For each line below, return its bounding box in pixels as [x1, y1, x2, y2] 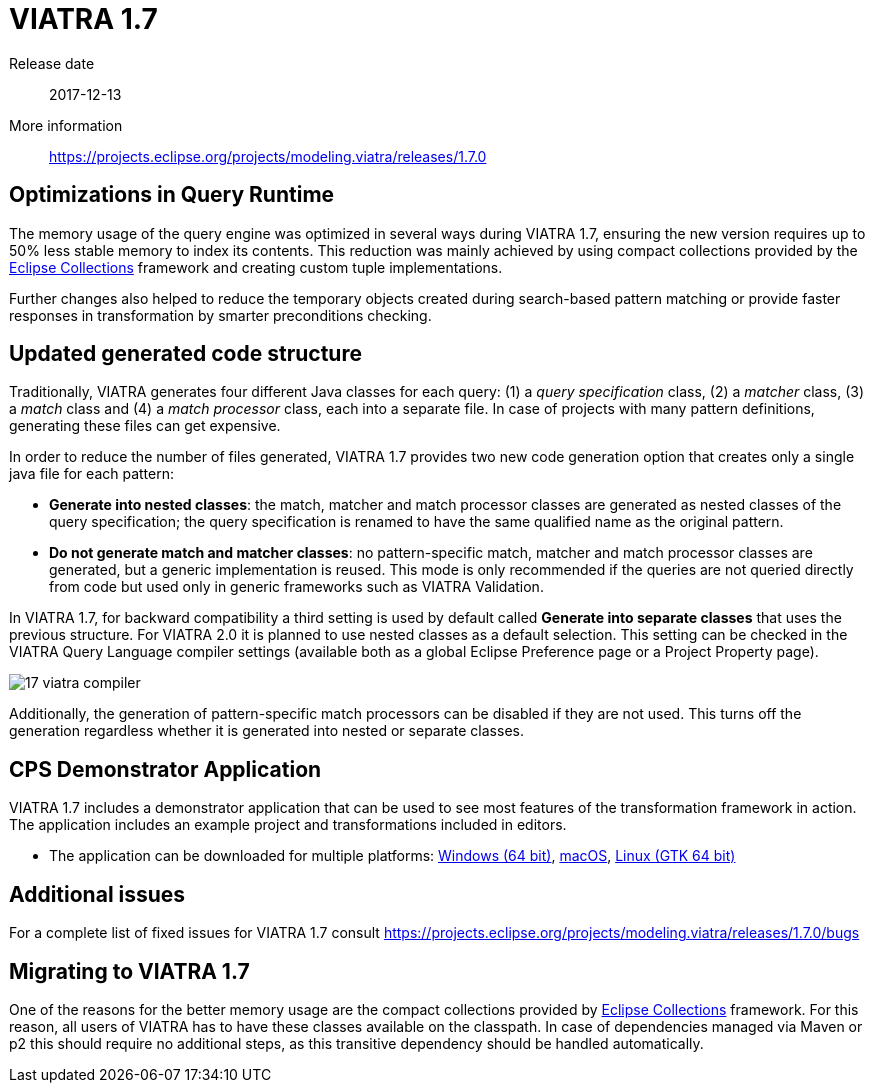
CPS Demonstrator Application [9, 756, 322, 782]
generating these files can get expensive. [9, 417, 281, 435]
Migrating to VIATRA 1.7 [9, 958, 250, 984]
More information [9, 116, 123, 134]
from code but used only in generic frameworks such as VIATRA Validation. [49, 578, 544, 596]
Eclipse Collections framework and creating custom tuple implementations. [9, 258, 503, 276]
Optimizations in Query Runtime [9, 182, 335, 208]
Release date [9, 54, 95, 72]
